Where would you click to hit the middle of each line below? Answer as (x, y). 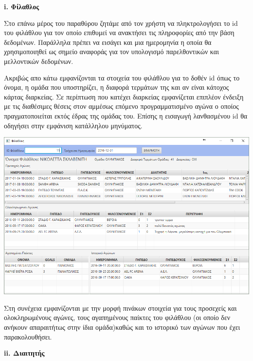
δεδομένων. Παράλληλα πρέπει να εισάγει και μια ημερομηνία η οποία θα (108, 42)
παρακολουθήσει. (28, 336)
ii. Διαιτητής (24, 353)
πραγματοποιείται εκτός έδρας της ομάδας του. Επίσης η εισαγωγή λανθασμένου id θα (126, 115)
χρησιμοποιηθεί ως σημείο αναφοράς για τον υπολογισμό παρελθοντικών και (111, 51)
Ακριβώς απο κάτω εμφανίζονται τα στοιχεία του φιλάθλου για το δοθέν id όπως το (122, 77)
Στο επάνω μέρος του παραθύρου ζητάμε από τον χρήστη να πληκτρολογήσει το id (121, 23)
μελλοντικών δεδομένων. (39, 61)
